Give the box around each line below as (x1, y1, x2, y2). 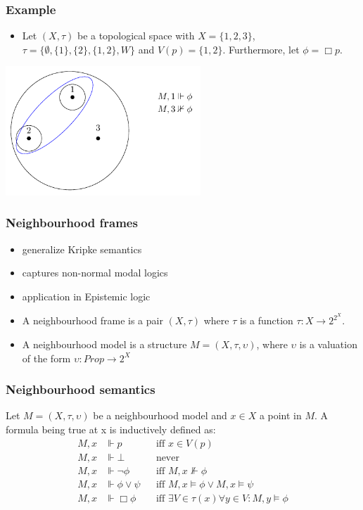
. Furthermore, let (222, 42, 300, 56)
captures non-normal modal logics (22, 265, 168, 280)
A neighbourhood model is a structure (22, 337, 187, 351)
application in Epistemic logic (22, 288, 151, 303)
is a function (239, 313, 293, 328)
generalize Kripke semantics (22, 241, 142, 256)
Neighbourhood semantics (6, 381, 155, 398)
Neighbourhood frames (6, 214, 138, 231)
